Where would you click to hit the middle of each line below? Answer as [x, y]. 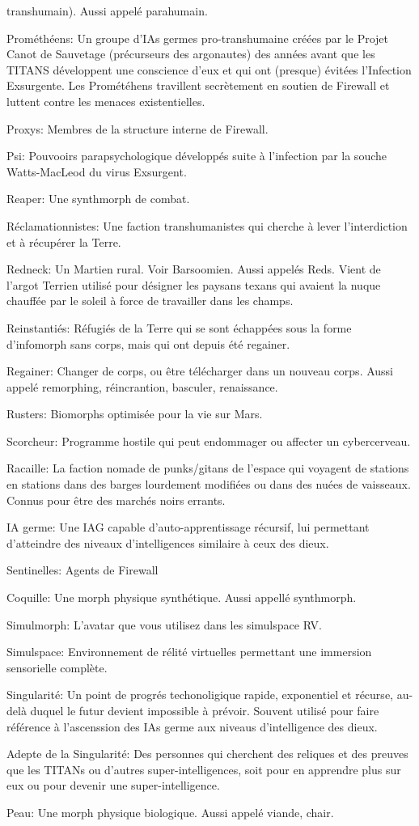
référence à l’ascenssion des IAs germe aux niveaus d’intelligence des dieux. [192, 726]
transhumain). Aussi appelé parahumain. [107, 11]
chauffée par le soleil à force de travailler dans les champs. [150, 301]
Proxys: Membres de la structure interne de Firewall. [138, 128]
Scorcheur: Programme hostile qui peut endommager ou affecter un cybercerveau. [209, 441]
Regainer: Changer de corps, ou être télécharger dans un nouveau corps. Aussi [200, 371]
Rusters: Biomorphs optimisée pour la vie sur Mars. [135, 414]
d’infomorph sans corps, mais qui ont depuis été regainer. [148, 343]
